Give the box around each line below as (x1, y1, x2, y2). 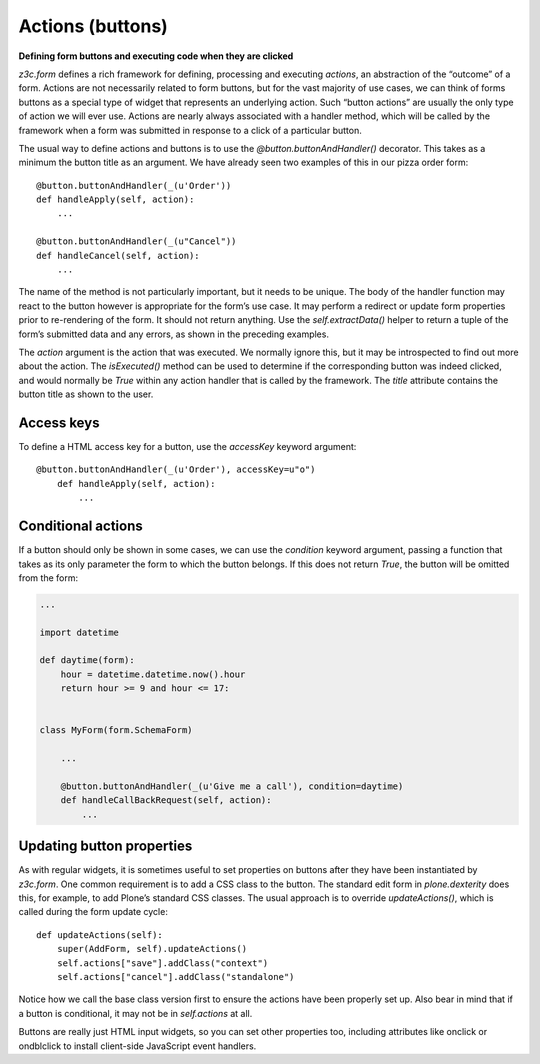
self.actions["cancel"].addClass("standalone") (56, 971, 295, 982)
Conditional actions (18, 518, 144, 535)
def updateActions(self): (36, 929, 164, 940)
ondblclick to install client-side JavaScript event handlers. (18, 1040, 257, 1052)
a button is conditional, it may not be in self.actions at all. (18, 1007, 253, 1019)
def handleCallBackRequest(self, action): (60, 795, 272, 806)
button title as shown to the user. (18, 388, 154, 400)
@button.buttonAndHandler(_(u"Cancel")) (36, 236, 237, 247)
